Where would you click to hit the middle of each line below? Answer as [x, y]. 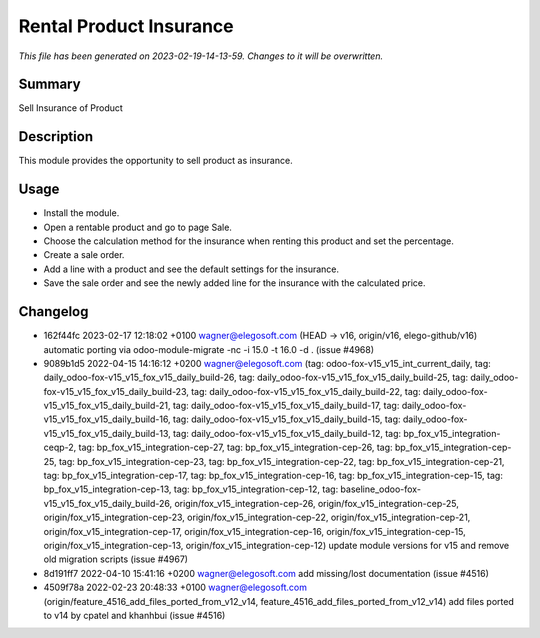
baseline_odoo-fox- [381, 489]
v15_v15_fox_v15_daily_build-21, [107, 406]
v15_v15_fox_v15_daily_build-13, [107, 433]
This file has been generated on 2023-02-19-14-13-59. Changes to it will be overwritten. [201, 56]
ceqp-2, [60, 447]
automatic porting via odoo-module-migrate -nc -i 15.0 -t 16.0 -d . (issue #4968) [209, 349]
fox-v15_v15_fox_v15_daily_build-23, [116, 391]
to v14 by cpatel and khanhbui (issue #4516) [134, 615]
